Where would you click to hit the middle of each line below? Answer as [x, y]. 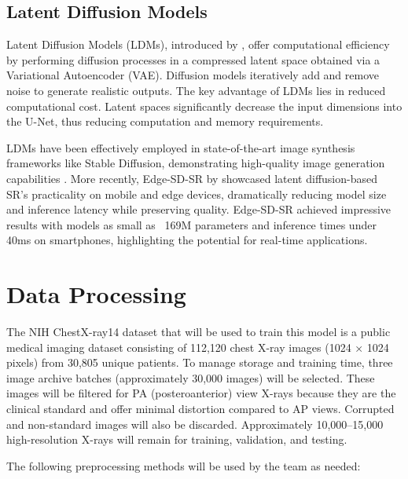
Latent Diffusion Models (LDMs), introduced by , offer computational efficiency [198, 44]
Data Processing [96, 294]
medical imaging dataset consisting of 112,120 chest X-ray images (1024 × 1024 [198, 347]
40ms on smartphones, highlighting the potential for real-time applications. [187, 240]
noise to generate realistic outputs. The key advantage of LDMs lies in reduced [196, 90]
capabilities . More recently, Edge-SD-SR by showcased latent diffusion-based [192, 178]
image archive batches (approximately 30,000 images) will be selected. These [191, 377]
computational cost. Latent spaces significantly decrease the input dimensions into [204, 106]
